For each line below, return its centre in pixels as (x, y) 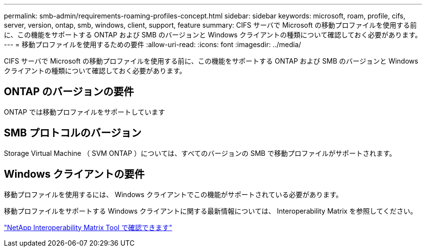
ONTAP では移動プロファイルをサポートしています (85, 112)
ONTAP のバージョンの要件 (69, 92)
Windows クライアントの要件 (74, 174)
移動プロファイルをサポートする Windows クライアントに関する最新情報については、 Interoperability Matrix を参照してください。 (211, 211)
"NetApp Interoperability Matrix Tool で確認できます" (88, 227)
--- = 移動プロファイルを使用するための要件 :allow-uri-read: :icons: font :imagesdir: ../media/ (153, 44)
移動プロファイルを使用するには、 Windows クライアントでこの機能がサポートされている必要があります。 (173, 194)
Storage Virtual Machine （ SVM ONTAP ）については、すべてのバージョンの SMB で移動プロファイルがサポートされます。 (200, 153)
